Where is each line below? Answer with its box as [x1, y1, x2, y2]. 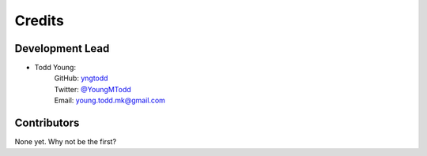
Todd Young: [34, 63, 77, 72]
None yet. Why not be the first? [14, 137, 117, 147]
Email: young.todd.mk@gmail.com [54, 95, 166, 106]
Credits [14, 12, 65, 29]
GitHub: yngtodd [54, 73, 108, 83]
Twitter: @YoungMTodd [54, 84, 132, 94]
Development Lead [14, 42, 110, 55]
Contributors [14, 117, 80, 130]
